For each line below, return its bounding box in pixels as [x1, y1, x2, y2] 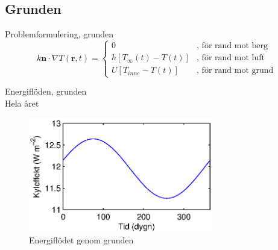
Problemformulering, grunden [5, 28, 114, 40]
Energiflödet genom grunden [29, 234, 134, 246]
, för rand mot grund [197, 66, 274, 75]
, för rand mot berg [197, 42, 268, 51]
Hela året [5, 96, 39, 109]
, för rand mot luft [197, 54, 265, 63]
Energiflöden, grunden [5, 85, 87, 98]
